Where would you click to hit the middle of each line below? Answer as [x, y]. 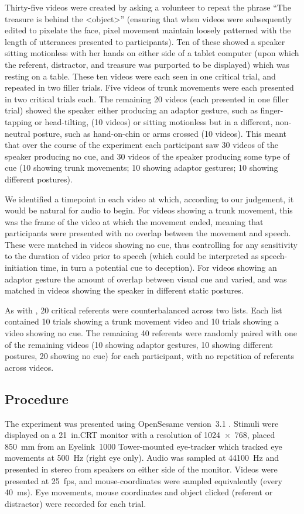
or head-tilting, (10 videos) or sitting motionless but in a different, [154, 121]
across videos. [29, 367]
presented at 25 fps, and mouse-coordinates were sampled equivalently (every [144, 480]
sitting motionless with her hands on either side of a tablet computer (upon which [152, 53]
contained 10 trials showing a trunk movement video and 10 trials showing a [142, 321]
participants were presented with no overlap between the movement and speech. [148, 233]
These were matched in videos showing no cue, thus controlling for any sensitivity [151, 244]
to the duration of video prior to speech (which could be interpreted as [132, 256]
